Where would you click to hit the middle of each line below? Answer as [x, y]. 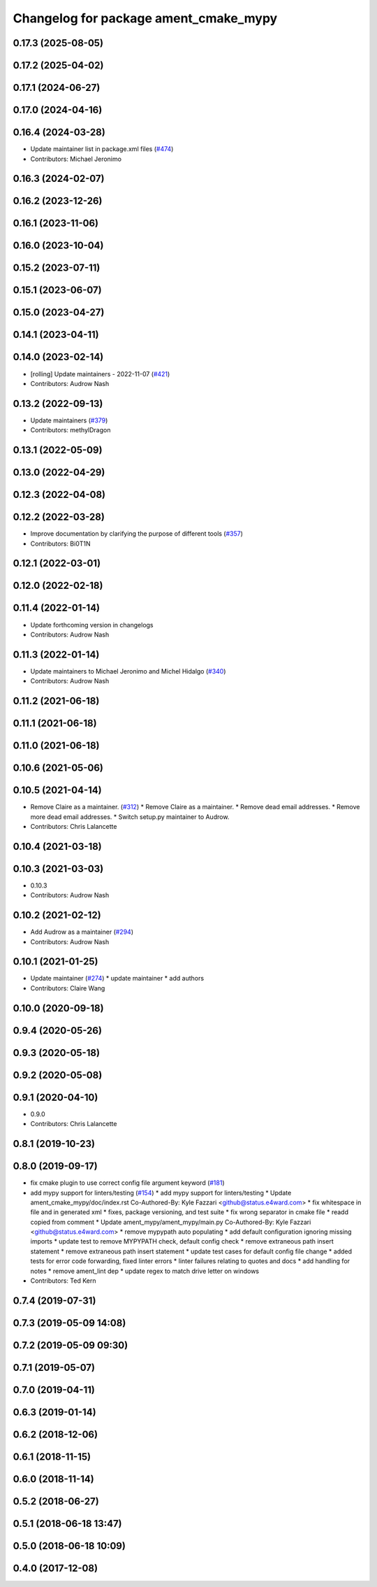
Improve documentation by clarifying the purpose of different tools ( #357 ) [137, 534]
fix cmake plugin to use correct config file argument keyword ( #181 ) [127, 1183]
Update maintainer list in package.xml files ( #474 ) [102, 149]
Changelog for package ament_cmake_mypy [145, 18]
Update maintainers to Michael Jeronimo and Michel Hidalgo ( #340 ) [128, 671]
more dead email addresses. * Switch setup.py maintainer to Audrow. [130, 817]
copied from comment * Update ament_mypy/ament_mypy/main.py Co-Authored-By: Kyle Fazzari [171, 1222]
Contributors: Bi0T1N [60, 543]
